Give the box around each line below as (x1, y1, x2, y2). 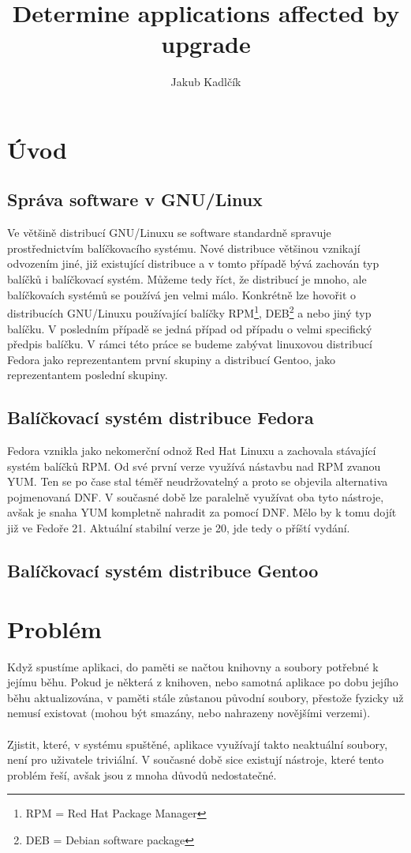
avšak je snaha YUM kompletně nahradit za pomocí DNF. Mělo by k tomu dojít (7, 504, 397, 520)
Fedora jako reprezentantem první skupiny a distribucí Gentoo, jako (7, 351, 336, 367)
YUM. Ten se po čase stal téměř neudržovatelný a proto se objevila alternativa (7, 473, 388, 490)
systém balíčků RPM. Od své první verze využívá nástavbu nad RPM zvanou (7, 457, 381, 474)
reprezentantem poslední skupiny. (7, 366, 168, 383)
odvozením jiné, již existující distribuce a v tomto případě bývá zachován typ (7, 255, 379, 272)
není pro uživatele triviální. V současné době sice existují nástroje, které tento (7, 751, 384, 768)
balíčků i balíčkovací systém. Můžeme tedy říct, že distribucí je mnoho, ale (7, 271, 367, 287)
